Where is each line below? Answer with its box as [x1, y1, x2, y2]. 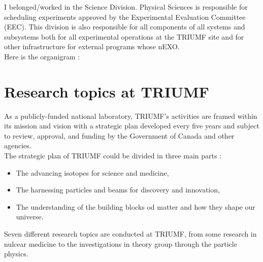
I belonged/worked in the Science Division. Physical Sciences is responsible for [4, 2, 248, 12]
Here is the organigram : [4, 51, 80, 61]
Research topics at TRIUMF [4, 81, 209, 102]
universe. [16, 211, 44, 222]
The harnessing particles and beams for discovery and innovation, [16, 184, 220, 195]
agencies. [4, 140, 31, 151]
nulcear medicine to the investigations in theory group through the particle [4, 238, 237, 249]
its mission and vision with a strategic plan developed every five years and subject [4, 120, 259, 131]
